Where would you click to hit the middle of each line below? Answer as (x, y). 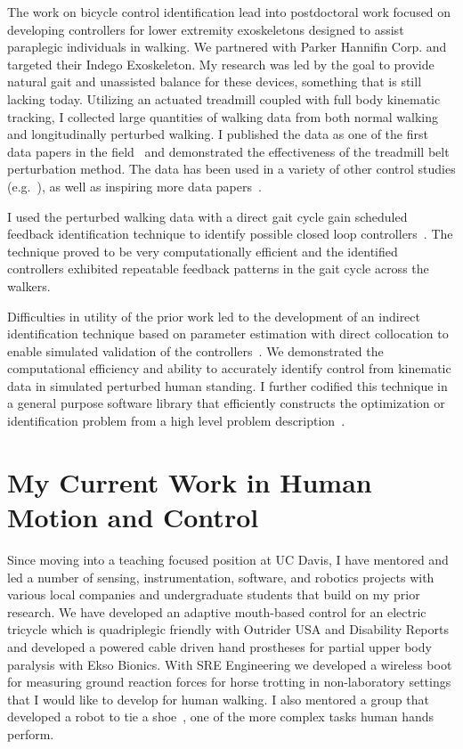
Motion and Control (133, 517)
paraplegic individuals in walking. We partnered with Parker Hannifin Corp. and (227, 47)
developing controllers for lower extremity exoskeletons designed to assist (206, 29)
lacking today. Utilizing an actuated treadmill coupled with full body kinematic (224, 98)
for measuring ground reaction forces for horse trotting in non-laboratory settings (229, 682)
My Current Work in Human (190, 481)
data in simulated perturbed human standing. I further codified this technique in (227, 385)
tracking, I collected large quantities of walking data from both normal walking (223, 116)
